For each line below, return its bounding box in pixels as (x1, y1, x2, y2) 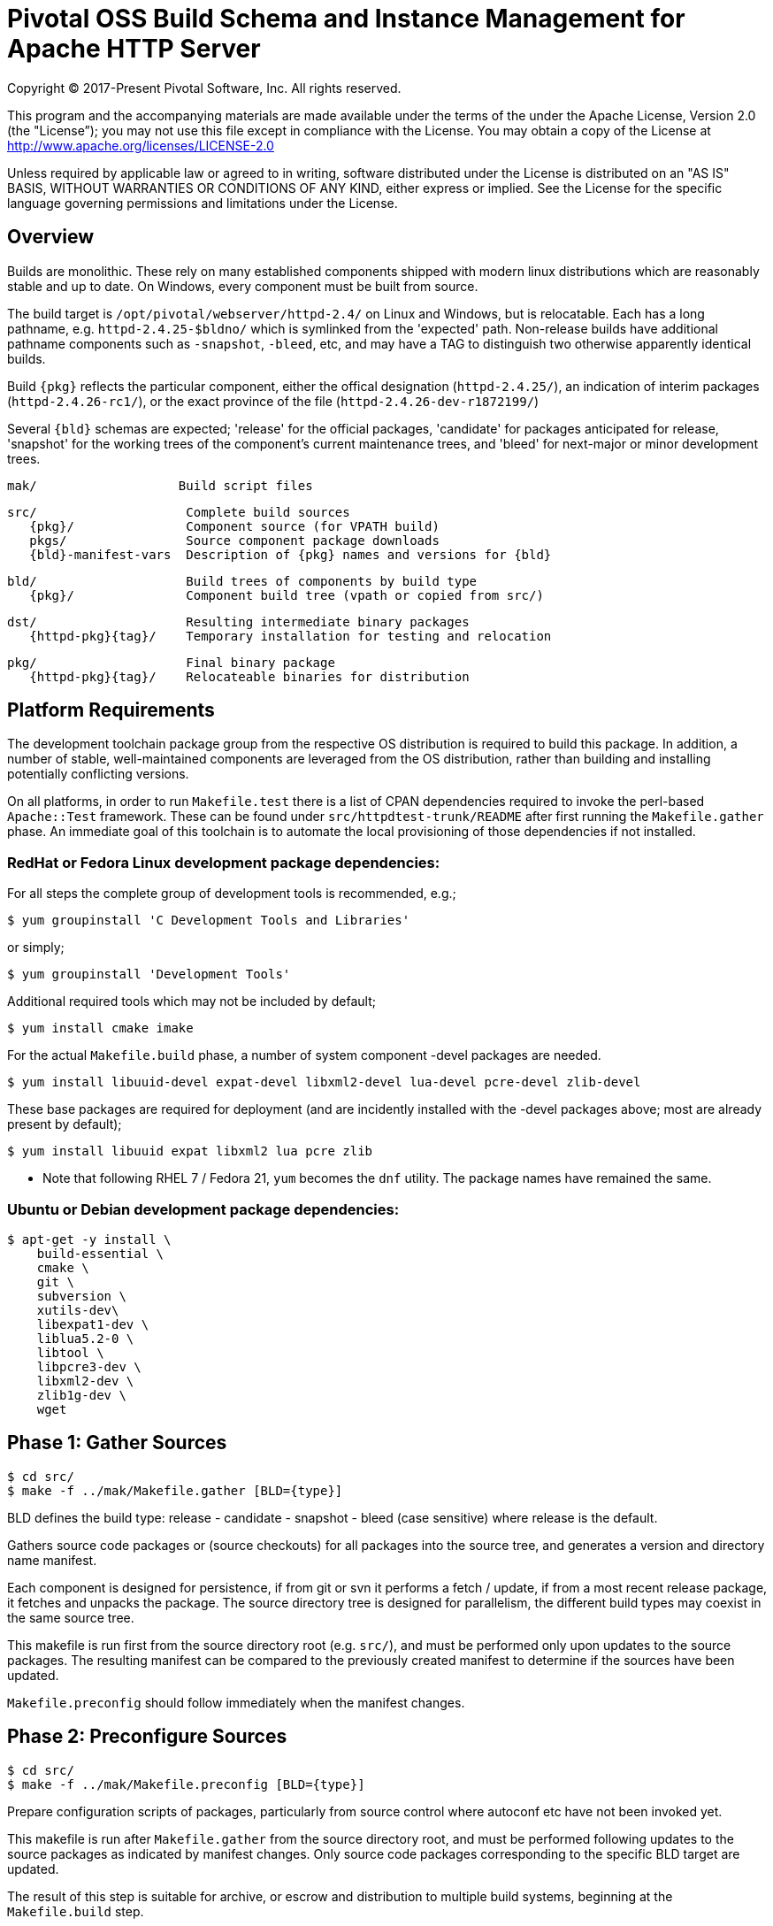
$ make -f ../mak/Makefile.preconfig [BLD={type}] (7, 1776, 365, 1792)
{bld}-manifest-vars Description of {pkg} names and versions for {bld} (29, 547, 552, 562)
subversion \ (36, 1288, 126, 1303)
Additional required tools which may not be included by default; (7, 994, 376, 1009)
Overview (7, 226, 95, 249)
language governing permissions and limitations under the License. (7, 195, 398, 211)
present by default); (7, 1116, 122, 1132)
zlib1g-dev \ (36, 1387, 126, 1402)
